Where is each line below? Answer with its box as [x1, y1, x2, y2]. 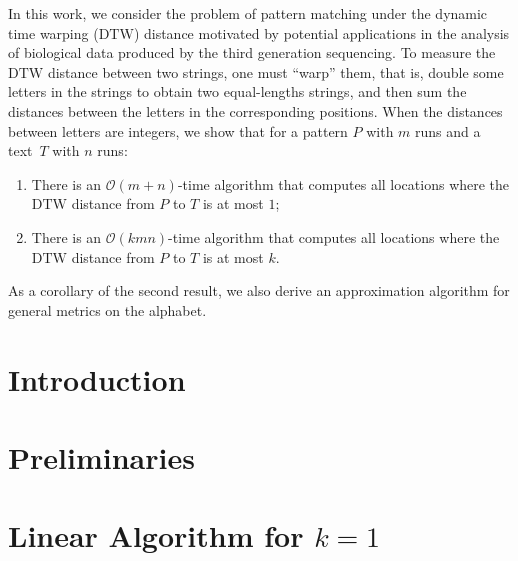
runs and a [415, 120, 481, 141]
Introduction [8, 358, 186, 399]
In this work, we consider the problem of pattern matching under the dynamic [8, 3, 488, 23]
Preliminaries [8, 436, 195, 477]
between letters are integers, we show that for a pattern [8, 120, 348, 141]
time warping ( [8, 22, 99, 43]
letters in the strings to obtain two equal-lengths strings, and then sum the [8, 81, 467, 102]
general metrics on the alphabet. [8, 299, 207, 320]
